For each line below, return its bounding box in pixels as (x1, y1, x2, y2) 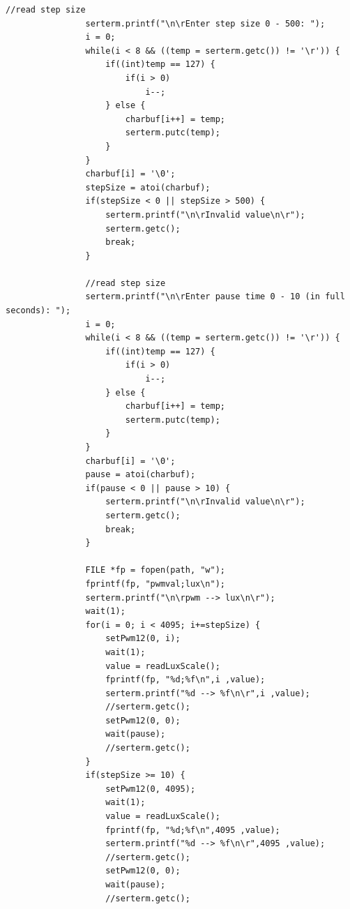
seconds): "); (6, 306, 71, 316)
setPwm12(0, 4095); (105, 783, 196, 794)
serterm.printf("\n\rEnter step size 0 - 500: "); (85, 18, 326, 29)
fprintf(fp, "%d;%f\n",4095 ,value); (105, 825, 280, 835)
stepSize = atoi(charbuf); (85, 182, 211, 193)
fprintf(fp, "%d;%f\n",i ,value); (105, 675, 266, 685)
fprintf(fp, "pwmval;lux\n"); (85, 578, 225, 589)
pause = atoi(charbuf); (85, 469, 196, 480)
